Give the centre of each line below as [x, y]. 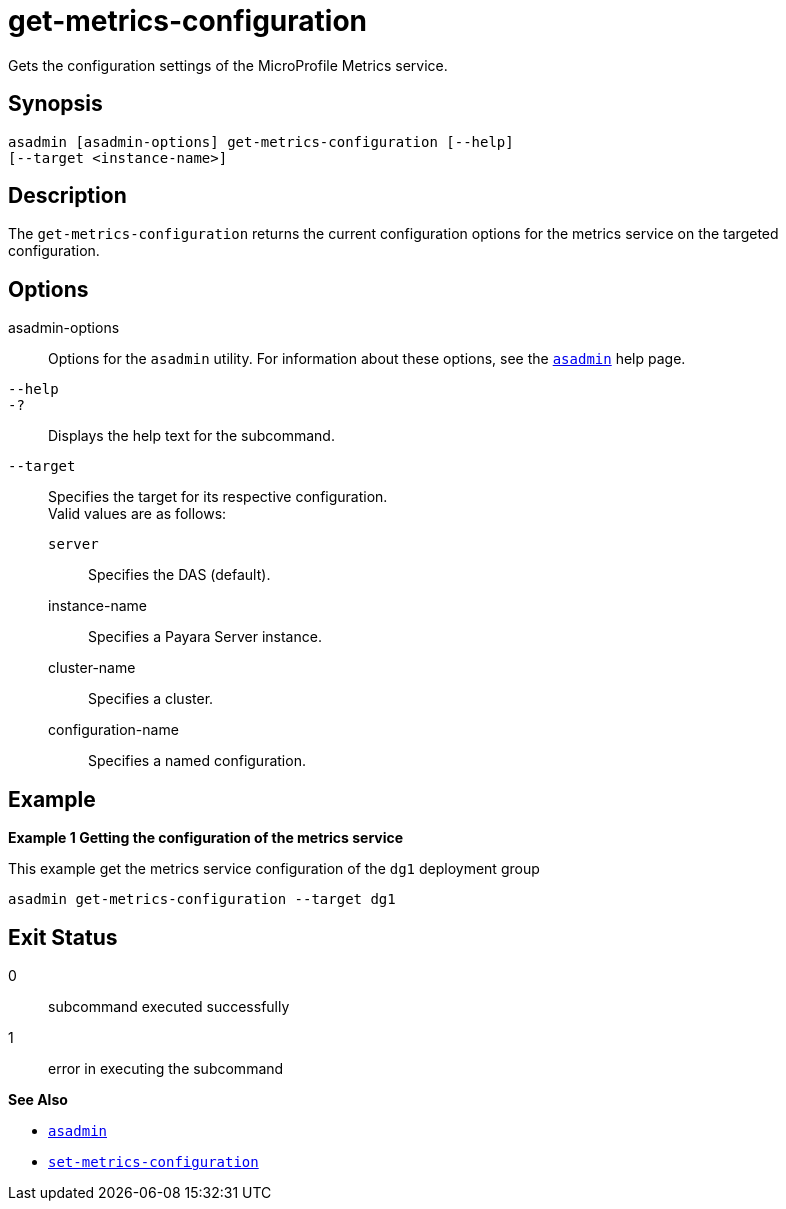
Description [67, 196]
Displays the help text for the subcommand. [191, 436]
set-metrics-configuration [153, 1161]
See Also [38, 1099]
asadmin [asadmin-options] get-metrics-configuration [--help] [261, 141]
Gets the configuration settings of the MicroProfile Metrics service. [228, 65]
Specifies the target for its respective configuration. [218, 497]
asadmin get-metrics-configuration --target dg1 [202, 899]
